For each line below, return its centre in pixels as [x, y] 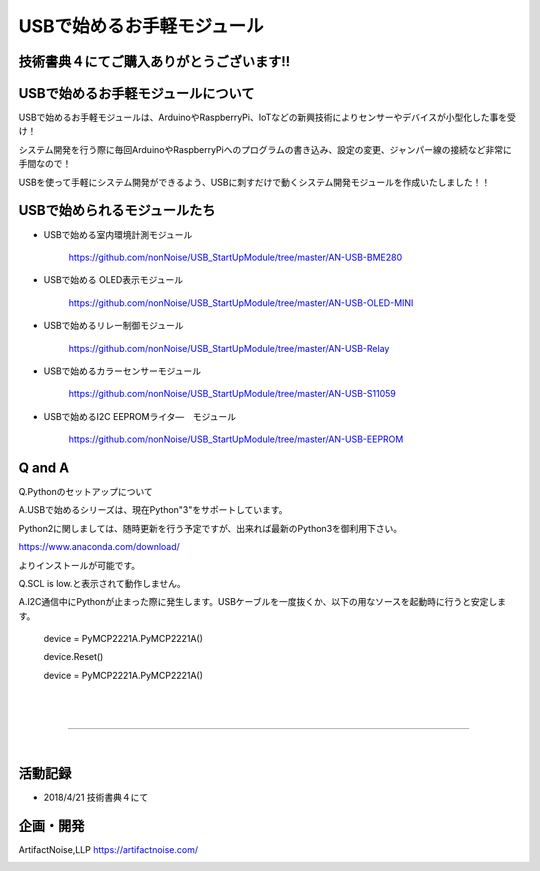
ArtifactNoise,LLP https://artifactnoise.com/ [108, 849]
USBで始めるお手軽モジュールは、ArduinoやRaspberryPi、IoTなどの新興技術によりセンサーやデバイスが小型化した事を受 [267, 117]
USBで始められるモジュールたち [117, 210]
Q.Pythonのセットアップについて [86, 491]
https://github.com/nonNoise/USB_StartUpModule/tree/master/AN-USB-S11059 [232, 394]
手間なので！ [45, 164]
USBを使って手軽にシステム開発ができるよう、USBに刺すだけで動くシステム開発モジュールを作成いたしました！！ [254, 182]
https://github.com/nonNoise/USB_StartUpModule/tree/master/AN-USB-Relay [229, 348]
